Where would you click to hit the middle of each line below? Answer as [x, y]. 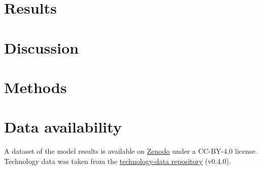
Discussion [41, 47]
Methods [36, 87]
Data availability [63, 127]
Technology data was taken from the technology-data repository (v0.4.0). [118, 161]
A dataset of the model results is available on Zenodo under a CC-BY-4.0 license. [131, 151]
